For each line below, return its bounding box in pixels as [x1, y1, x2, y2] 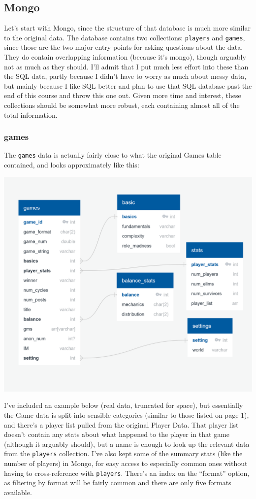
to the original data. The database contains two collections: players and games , [4, 32, 245, 42]
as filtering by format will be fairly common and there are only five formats [4, 477, 231, 488]
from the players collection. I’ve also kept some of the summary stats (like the [4, 448, 243, 459]
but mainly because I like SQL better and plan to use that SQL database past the [4, 80, 252, 91]
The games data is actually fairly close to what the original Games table [4, 150, 222, 160]
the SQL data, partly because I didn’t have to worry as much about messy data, [4, 71, 247, 81]
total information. [4, 109, 58, 120]
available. [4, 487, 32, 497]
